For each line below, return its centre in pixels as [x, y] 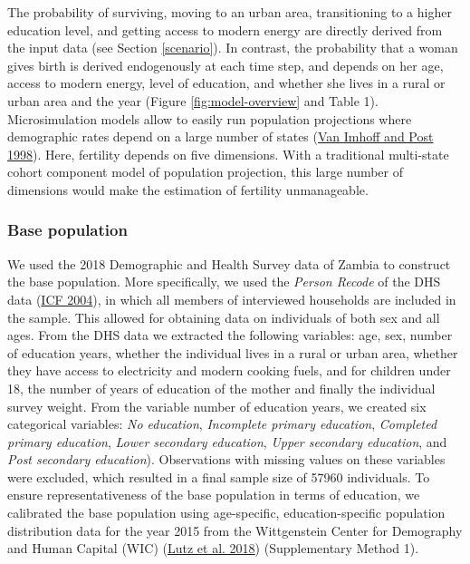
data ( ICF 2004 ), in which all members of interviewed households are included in [232, 299]
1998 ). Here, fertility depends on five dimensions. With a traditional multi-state [228, 154]
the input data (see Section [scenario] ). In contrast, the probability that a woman [233, 48]
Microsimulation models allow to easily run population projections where [210, 118]
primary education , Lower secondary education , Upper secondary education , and [227, 441]
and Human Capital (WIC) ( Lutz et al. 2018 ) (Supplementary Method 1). [213, 548]
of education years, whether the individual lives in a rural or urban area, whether [233, 352]
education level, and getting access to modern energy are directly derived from [225, 29]
